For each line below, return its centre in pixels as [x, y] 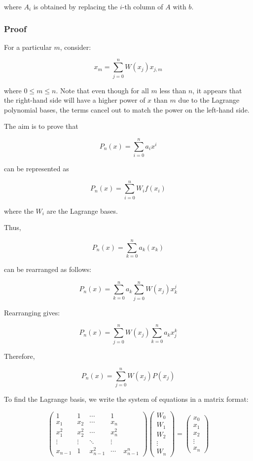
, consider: [75, 47]
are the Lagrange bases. [82, 211]
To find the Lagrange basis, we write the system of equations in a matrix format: [126, 399]
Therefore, [19, 356]
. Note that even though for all [102, 90]
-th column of [143, 6]
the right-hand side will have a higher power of [75, 100]
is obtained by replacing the [75, 6]
